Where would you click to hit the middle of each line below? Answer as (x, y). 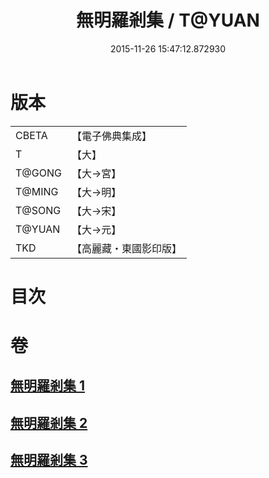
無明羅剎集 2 (49, 422)
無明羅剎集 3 (49, 460)
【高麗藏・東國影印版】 (126, 248)
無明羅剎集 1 (48, 386)
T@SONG (38, 210)
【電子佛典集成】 (111, 136)
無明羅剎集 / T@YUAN (168, 20)
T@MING (37, 191)
